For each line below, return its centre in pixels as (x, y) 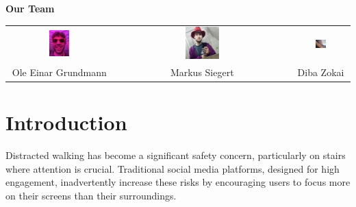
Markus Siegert (202, 72)
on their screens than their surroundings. (91, 195)
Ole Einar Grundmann (59, 72)
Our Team (30, 8)
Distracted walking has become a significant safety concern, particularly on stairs (176, 155)
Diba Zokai (321, 72)
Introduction (66, 122)
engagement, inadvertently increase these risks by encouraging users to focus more (178, 182)
